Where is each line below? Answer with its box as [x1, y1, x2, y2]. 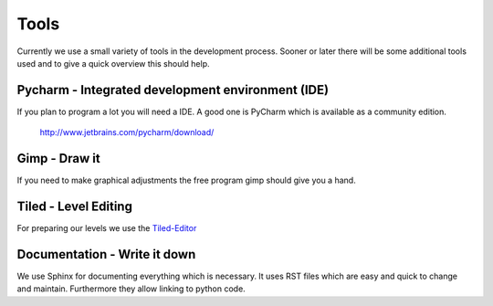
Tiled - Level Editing [16, 198, 132, 214]
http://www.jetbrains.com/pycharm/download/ [39, 127, 215, 138]
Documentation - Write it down [16, 247, 196, 262]
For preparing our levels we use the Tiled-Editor [16, 223, 197, 234]
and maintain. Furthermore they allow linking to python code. [16, 283, 246, 294]
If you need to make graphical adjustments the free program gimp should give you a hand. [16, 174, 356, 186]
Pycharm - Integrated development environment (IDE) [16, 82, 329, 98]
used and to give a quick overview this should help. [16, 58, 210, 69]
